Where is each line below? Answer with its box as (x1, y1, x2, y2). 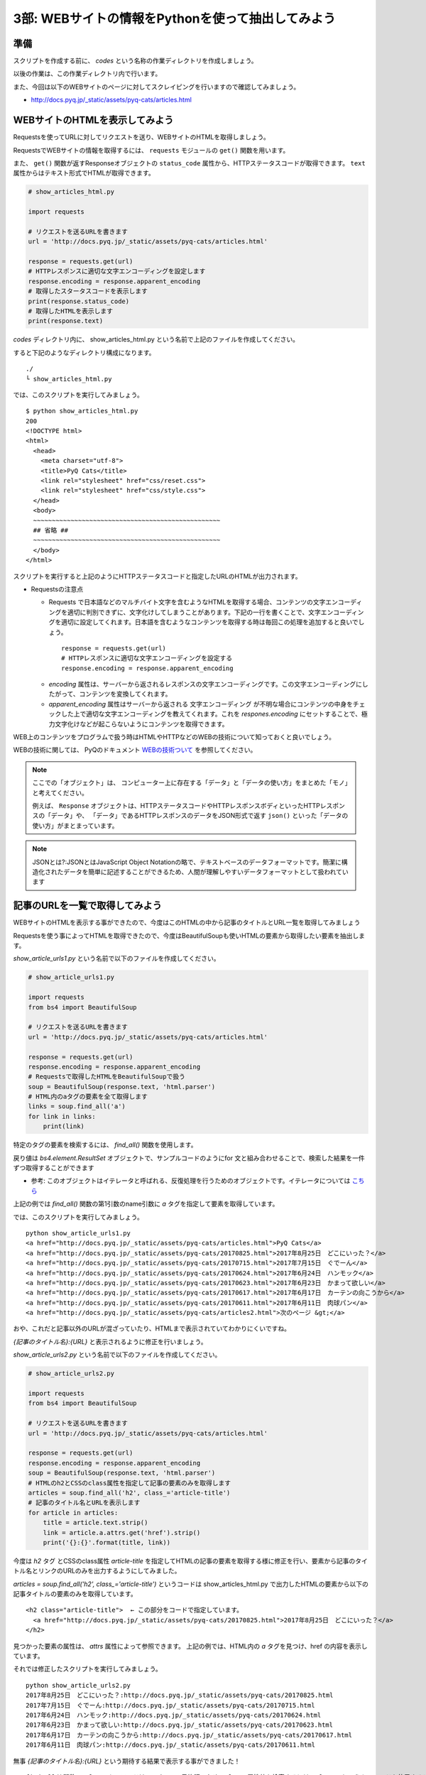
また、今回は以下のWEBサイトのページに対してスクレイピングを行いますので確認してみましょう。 (13, 82, 300, 91)
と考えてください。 (32, 788, 88, 797)
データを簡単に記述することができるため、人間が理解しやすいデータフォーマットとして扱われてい (62, 867, 349, 876)
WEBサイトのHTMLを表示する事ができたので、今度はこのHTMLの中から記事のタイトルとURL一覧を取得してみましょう (13, 918, 361, 927)
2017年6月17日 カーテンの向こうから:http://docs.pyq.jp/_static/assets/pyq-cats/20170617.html (26, 1731, 353, 1739)
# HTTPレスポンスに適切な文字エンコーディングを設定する (61, 654, 233, 662)
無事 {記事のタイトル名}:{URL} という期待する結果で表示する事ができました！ (13, 1757, 241, 1765)
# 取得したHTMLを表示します (28, 307, 114, 315)
